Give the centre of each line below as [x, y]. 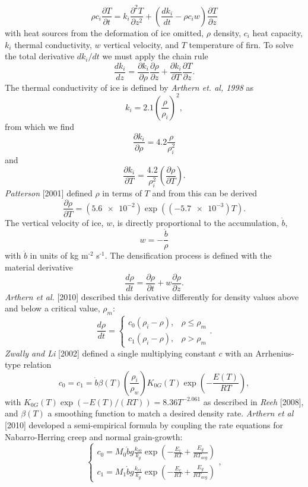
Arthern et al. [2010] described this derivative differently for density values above [152, 296]
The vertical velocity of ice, [54, 222]
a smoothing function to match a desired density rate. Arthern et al [171, 413]
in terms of [122, 192]
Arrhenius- [275, 353]
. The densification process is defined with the [188, 255]
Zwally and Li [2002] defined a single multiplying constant [110, 353]
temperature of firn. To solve [241, 44]
